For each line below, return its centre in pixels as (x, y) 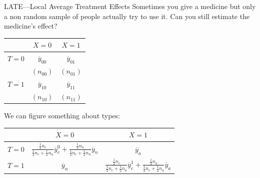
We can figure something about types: (62, 116)
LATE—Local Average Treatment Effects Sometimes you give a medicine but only (130, 6)
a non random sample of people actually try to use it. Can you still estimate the (127, 16)
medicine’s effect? (31, 26)
